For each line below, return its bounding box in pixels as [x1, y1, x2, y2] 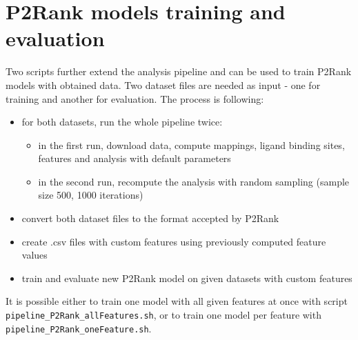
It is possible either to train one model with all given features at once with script [6, 294, 348, 308]
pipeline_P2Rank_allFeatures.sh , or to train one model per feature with [6, 308, 321, 322]
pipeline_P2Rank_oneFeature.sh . [6, 321, 152, 335]
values [21, 248, 48, 262]
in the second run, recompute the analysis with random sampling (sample [38, 174, 350, 188]
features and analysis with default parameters [38, 151, 231, 166]
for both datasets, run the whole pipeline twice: [21, 114, 223, 129]
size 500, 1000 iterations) [38, 188, 143, 202]
